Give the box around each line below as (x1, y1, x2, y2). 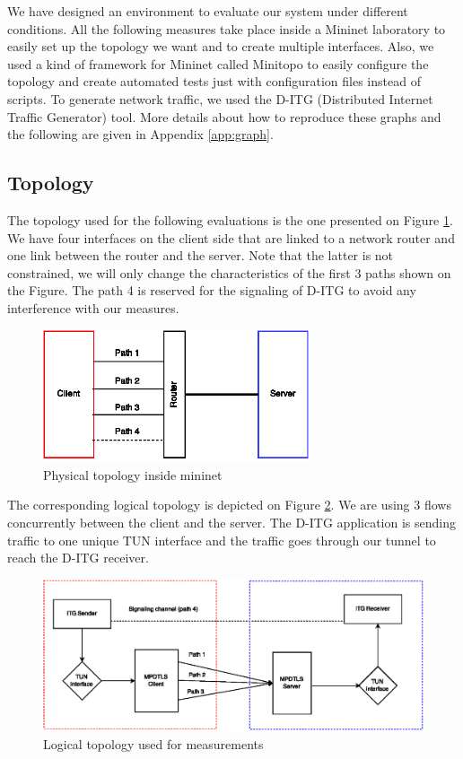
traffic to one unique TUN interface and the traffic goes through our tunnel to (7, 530, 436, 549)
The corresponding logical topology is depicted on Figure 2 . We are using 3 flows (7, 495, 451, 514)
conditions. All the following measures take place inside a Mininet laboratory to (7, 19, 446, 38)
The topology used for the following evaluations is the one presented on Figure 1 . (7, 210, 453, 229)
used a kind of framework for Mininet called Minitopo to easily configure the (7, 54, 429, 73)
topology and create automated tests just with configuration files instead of (7, 72, 421, 91)
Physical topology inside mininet (43, 465, 223, 484)
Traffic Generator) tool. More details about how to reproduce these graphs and (7, 107, 441, 126)
